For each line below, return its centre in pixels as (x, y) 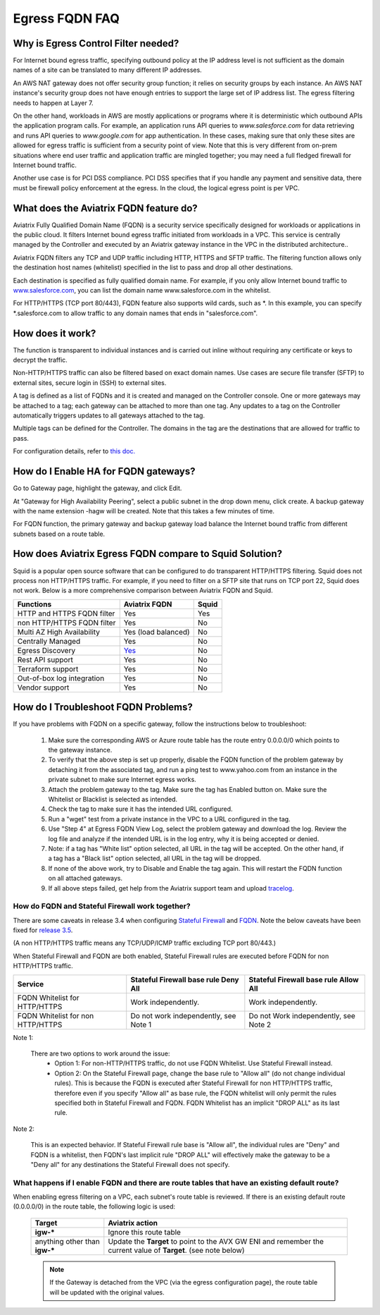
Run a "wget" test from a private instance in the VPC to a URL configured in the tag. (170, 819)
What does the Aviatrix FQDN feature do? (106, 208)
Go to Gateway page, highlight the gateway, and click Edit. (97, 488)
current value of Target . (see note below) (177, 1250)
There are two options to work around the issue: (100, 1053)
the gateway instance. (80, 750)
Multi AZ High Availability (59, 632)
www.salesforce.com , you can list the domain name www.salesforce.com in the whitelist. (142, 290)
